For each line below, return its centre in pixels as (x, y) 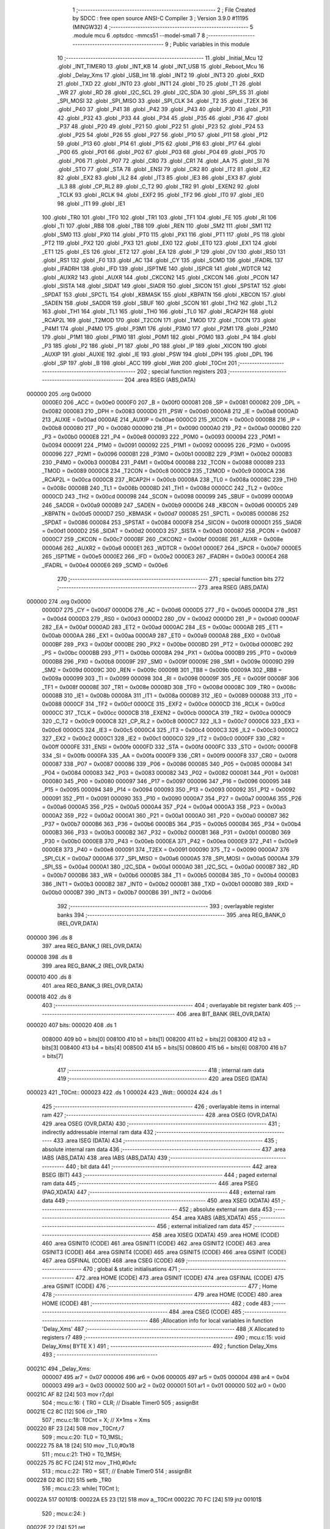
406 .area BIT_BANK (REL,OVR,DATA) (223, 1014)
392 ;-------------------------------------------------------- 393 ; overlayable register (166, 906)
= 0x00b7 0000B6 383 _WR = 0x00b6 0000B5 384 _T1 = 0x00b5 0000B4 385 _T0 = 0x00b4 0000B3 (170, 875)
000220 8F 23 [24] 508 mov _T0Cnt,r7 (75, 1429)
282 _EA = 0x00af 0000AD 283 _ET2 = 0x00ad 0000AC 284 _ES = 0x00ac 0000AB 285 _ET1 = (163, 627)
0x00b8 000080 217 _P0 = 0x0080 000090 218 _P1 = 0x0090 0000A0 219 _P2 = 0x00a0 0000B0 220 (171, 428)
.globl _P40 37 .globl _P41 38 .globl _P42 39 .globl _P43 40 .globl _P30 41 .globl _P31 (164, 109)
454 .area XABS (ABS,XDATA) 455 (215, 1218)
